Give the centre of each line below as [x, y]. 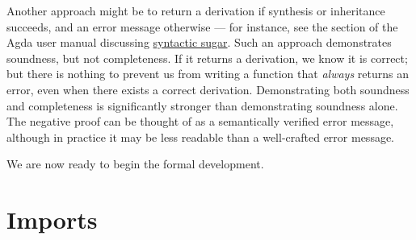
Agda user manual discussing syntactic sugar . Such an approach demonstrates [199, 42]
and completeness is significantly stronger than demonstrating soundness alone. [202, 105]
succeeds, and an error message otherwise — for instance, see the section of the [202, 26]
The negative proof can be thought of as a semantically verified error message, [200, 121]
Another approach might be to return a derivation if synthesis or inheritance [196, 10]
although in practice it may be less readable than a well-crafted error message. [201, 137]
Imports [52, 219]
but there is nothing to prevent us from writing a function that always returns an [208, 74]
